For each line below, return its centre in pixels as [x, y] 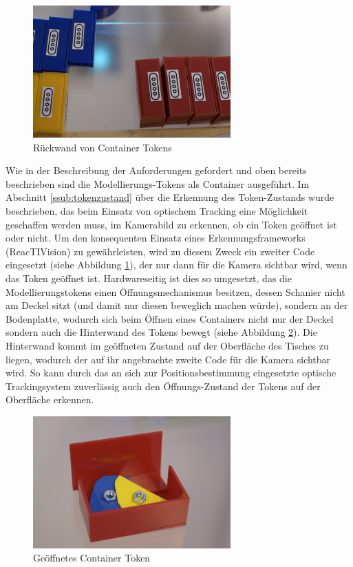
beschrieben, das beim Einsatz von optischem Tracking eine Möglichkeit [157, 210]
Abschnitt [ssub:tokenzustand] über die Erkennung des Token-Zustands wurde [170, 197]
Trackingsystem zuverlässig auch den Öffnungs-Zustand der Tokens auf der [163, 386]
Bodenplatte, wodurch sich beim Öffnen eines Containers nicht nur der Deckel [170, 318]
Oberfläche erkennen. [50, 399]
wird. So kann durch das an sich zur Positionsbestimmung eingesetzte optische [171, 373]
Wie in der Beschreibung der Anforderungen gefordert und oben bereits [156, 170]
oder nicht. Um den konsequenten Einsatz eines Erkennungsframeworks [156, 238]
